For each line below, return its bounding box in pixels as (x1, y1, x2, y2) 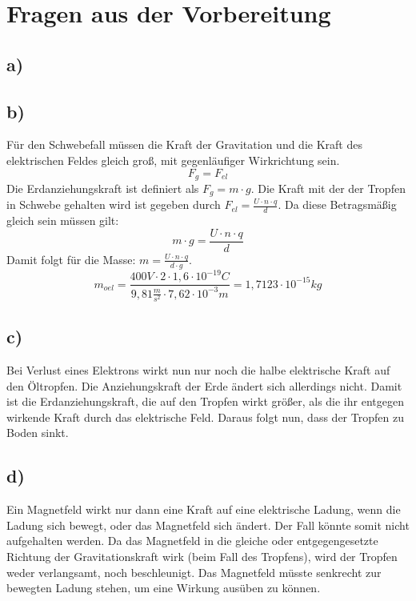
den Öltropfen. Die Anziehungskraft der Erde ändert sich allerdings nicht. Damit (6, 377, 402, 394)
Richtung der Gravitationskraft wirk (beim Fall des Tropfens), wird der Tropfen (6, 547, 398, 564)
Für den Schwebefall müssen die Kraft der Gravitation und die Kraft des (6, 136, 362, 153)
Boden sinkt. (6, 424, 69, 441)
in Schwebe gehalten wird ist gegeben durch (6, 196, 221, 213)
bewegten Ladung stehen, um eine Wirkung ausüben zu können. (6, 579, 321, 596)
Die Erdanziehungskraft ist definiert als (6, 180, 199, 196)
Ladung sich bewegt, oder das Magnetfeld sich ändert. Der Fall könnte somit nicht (6, 516, 410, 533)
